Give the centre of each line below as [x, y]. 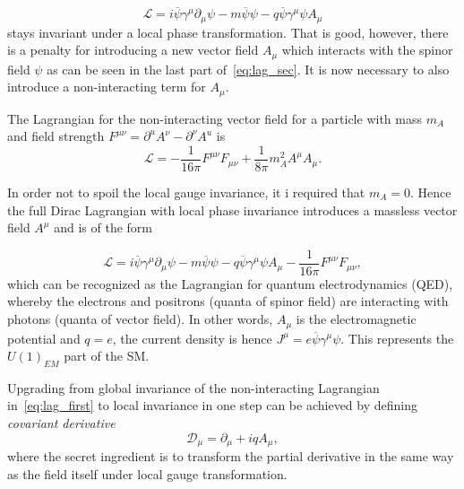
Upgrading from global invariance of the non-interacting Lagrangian [193, 387]
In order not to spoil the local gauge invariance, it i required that [186, 192]
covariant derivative [61, 423]
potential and [44, 338]
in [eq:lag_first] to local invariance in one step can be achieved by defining [212, 405]
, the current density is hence [192, 338]
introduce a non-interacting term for [107, 87]
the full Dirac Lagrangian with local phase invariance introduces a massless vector [232, 210]
